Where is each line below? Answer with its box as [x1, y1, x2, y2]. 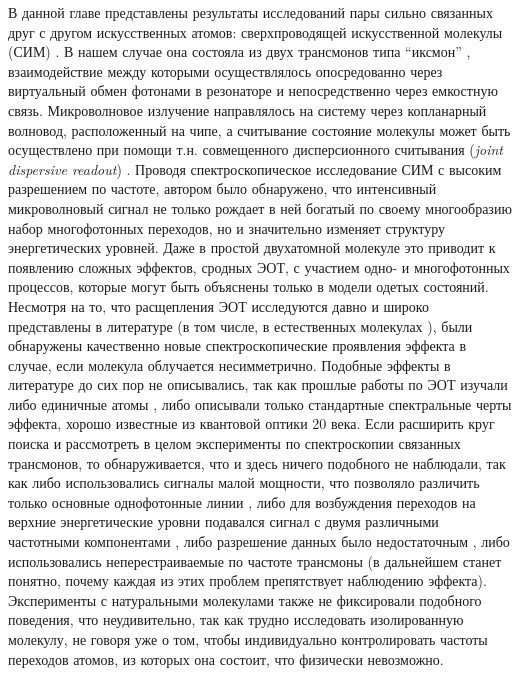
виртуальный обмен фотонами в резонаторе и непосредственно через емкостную [8, 80, 498, 101]
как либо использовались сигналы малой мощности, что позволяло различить [8, 472, 480, 493]
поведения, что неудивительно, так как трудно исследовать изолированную [8, 609, 464, 630]
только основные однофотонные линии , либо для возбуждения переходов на [8, 491, 476, 512]
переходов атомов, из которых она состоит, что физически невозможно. [8, 648, 444, 669]
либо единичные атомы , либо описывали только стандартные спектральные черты [8, 393, 512, 414]
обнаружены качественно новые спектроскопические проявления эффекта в [8, 335, 467, 356]
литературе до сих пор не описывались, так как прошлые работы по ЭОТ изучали [8, 374, 508, 395]
